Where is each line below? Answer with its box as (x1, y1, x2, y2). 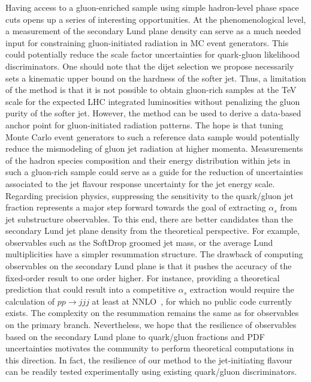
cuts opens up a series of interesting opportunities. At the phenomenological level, (5, 13, 306, 25)
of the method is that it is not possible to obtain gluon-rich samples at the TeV (5, 83, 297, 96)
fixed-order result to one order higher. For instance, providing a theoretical (5, 271, 280, 284)
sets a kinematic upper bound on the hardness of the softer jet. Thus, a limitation (5, 71, 306, 84)
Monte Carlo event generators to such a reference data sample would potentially (5, 130, 300, 143)
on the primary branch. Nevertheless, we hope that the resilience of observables (5, 318, 297, 331)
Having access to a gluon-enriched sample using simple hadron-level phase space (5, 1, 299, 13)
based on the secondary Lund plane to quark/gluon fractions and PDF (5, 330, 265, 342)
